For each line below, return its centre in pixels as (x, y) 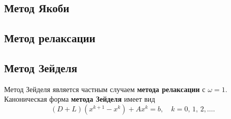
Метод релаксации (50, 38)
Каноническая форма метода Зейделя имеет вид (80, 99)
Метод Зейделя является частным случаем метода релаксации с (105, 89)
